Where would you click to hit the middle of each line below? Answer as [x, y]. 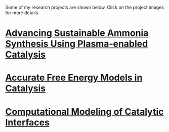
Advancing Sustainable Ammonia [77, 33]
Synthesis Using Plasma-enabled [77, 44]
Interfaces [27, 122]
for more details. [22, 13]
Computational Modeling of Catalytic [85, 112]
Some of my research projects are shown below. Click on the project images [85, 7]
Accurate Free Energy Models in [74, 78]
